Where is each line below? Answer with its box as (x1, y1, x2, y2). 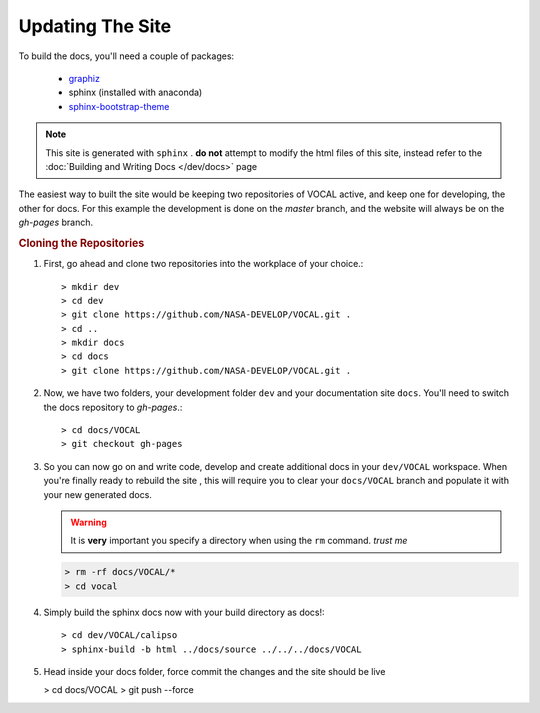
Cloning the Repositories (18, 236, 145, 250)
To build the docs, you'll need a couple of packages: (18, 50, 235, 62)
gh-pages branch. (18, 216, 94, 229)
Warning (70, 516, 107, 528)
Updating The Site (18, 15, 172, 37)
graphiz (68, 72, 100, 84)
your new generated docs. (43, 488, 152, 500)
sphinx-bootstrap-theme (68, 100, 170, 112)
